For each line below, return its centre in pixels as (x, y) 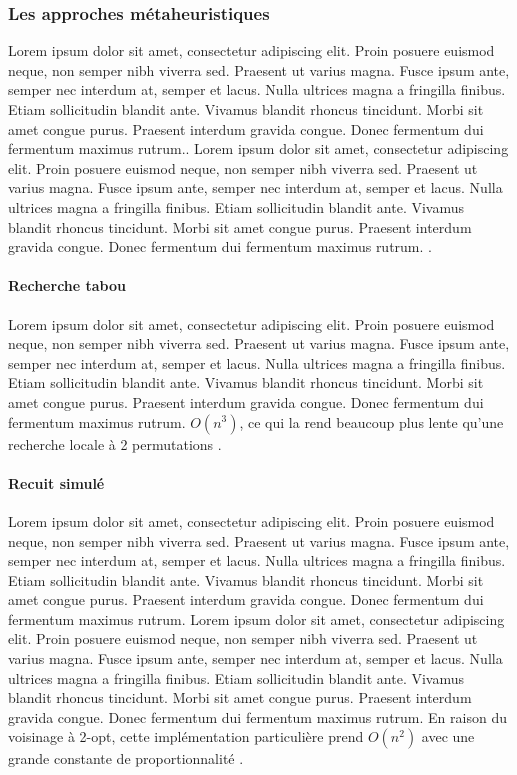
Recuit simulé (56, 482)
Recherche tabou (67, 285)
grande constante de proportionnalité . (126, 758)
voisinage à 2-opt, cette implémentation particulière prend (186, 736)
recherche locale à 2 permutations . (115, 443)
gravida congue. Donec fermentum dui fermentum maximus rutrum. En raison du (257, 716)
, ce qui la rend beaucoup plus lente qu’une (371, 421)
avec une (448, 736)
